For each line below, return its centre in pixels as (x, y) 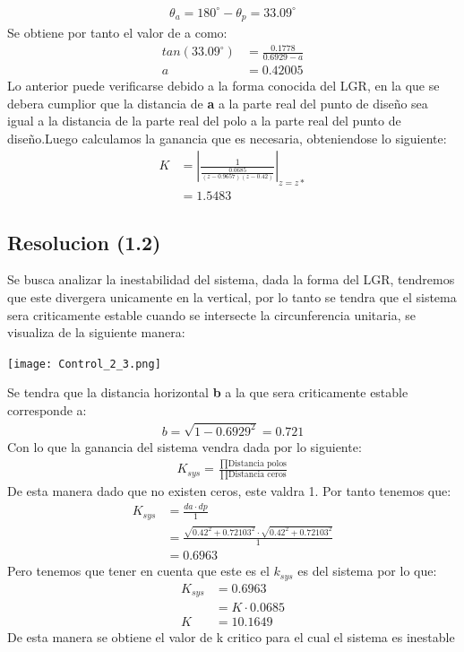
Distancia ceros (257, 475)
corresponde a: (47, 410)
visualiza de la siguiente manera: (96, 332)
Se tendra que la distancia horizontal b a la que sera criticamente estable (208, 392)
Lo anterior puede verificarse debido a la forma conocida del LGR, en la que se (223, 85)
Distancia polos (257, 463)
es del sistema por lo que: (367, 571)
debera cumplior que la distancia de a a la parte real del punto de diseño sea (218, 103)
